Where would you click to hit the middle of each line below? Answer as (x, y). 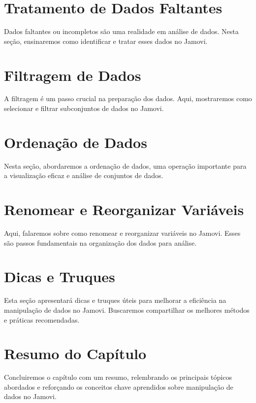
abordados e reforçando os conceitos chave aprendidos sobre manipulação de (119, 386)
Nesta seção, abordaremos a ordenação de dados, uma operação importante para (125, 165)
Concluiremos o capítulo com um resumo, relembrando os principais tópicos (118, 377)
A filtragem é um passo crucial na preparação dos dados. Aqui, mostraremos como (128, 98)
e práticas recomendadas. (42, 319)
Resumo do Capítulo (75, 353)
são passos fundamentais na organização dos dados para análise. (100, 242)
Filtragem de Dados (73, 75)
